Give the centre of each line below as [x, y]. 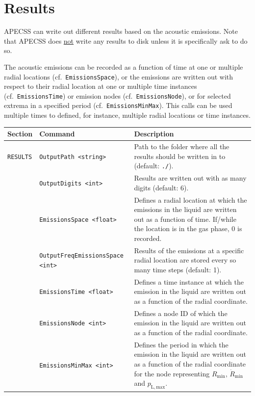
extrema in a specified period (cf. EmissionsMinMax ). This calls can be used [118, 105]
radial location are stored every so [185, 260]
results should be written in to [180, 156]
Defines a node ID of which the [181, 313]
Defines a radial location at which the [191, 199]
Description [154, 134]
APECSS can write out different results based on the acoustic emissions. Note [121, 31]
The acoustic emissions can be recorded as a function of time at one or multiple [124, 66]
